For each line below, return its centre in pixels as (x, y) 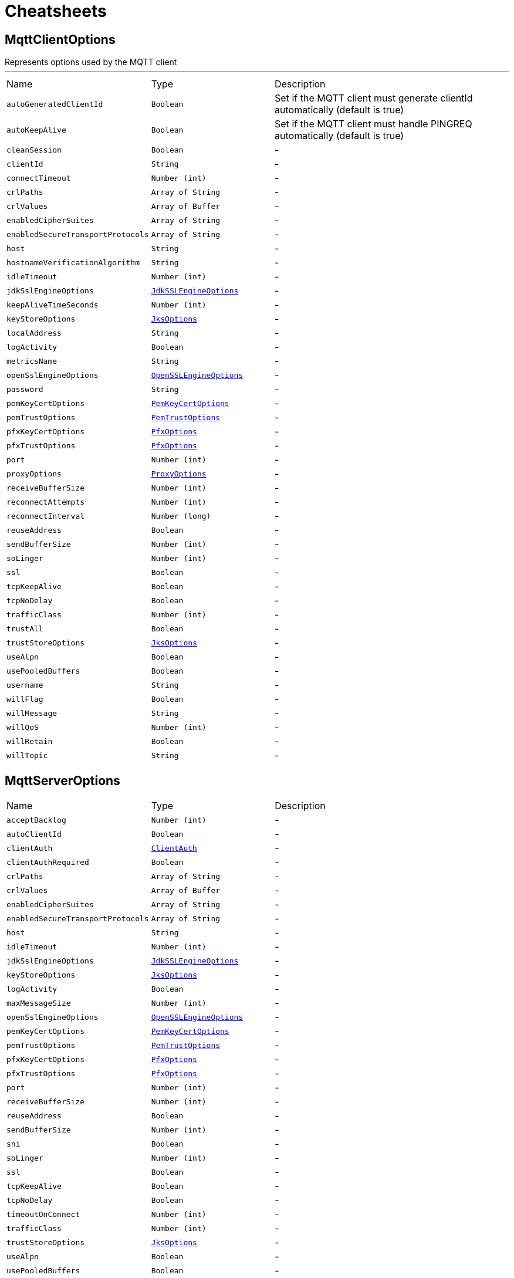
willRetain (30, 741)
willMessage (32, 713)
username (25, 685)
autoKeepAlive (36, 130)
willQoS (23, 727)
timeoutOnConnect (43, 1214)
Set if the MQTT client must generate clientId (374, 98)
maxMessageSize (39, 1003)
